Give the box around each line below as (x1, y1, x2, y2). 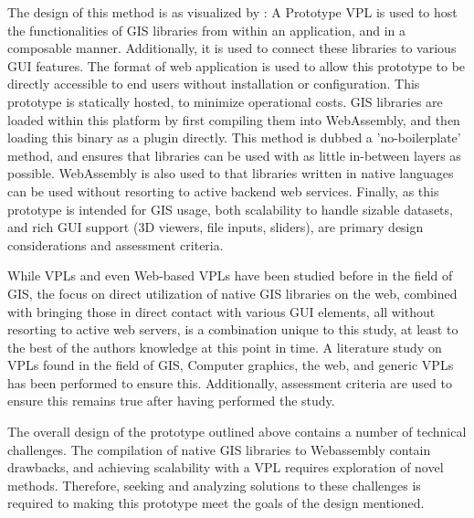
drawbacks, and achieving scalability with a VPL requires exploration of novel (7, 458, 444, 477)
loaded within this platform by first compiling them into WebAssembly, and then (7, 110, 460, 129)
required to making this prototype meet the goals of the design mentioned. (7, 493, 425, 513)
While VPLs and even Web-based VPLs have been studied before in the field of (7, 266, 453, 285)
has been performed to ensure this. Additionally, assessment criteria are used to (7, 373, 452, 392)
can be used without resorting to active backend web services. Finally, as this (7, 181, 439, 200)
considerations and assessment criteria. (7, 235, 224, 254)
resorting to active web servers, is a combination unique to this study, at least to (7, 320, 458, 339)
